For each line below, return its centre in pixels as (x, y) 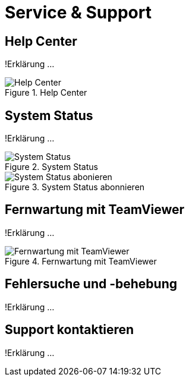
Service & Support (78, 12)
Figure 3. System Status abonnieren (75, 187)
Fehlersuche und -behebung (91, 284)
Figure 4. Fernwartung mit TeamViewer (81, 261)
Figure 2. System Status (51, 167)
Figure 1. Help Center (46, 93)
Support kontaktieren (70, 330)
